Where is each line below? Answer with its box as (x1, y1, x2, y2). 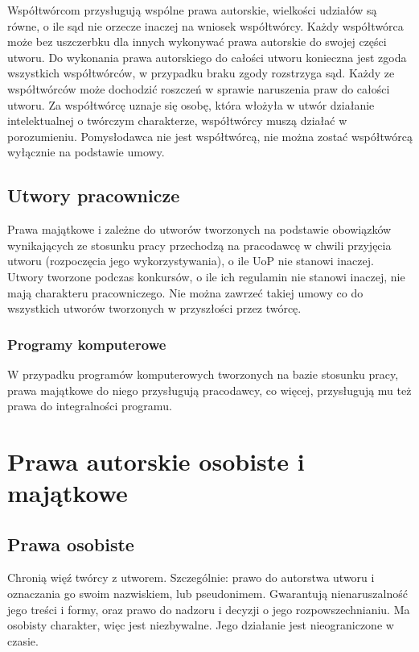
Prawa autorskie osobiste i (7, 444, 305, 477)
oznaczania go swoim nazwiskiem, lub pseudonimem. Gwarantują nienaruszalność (7, 585, 408, 602)
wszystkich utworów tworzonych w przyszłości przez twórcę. (7, 300, 302, 317)
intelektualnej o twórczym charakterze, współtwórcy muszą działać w (7, 112, 347, 129)
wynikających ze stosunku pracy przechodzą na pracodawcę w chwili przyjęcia (7, 236, 392, 253)
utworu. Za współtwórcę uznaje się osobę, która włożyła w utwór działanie (7, 96, 375, 113)
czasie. (7, 632, 39, 649)
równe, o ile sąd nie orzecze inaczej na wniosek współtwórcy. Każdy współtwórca (7, 17, 404, 34)
